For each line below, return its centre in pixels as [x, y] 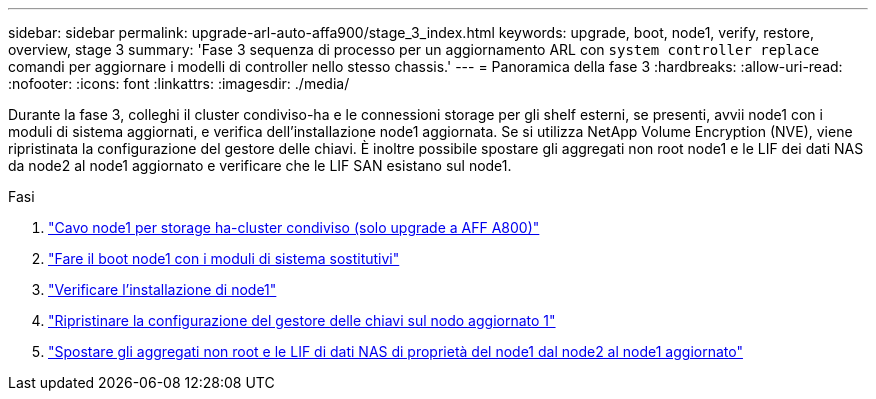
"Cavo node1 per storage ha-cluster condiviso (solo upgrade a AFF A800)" [294, 227]
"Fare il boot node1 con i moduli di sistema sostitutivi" [224, 258]
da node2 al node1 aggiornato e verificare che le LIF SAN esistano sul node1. [260, 165]
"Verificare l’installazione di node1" [162, 289]
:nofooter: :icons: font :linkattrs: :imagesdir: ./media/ [179, 83]
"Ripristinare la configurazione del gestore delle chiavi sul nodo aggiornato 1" [302, 320]
